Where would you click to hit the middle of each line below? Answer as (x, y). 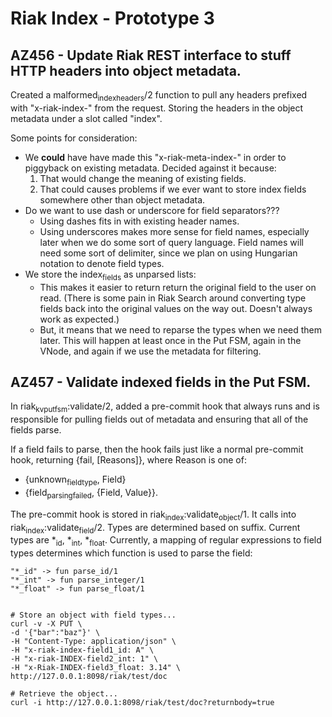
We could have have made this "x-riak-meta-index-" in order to (155, 157)
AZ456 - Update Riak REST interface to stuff (151, 55)
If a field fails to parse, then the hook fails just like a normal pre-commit (157, 449)
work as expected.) (79, 319)
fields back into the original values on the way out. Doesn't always (176, 308)
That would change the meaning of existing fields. (143, 178)
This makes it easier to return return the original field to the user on (178, 287)
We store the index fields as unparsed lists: (110, 275)
